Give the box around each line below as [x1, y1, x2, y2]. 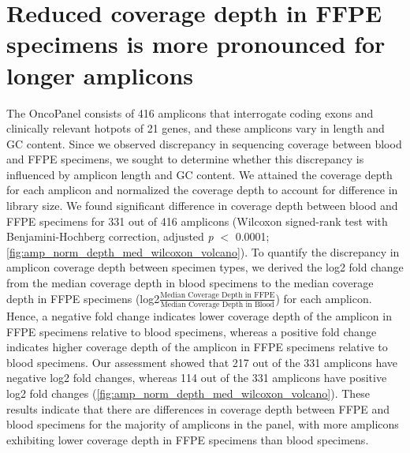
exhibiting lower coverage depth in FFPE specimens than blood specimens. [6, 431, 369, 447]
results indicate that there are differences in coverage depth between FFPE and [6, 400, 390, 417]
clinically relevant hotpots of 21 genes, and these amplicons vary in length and [6, 120, 385, 137]
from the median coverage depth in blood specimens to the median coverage [6, 275, 374, 291]
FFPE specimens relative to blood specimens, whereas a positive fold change [6, 323, 377, 339]
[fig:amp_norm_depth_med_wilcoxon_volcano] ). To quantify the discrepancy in [6, 243, 400, 260]
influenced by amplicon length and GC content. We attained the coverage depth [6, 166, 393, 182]
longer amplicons [6, 58, 194, 91]
